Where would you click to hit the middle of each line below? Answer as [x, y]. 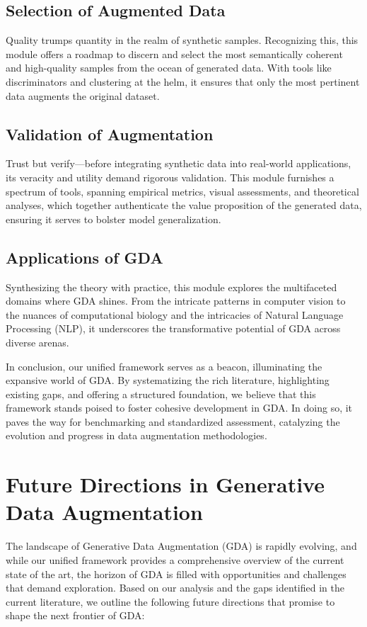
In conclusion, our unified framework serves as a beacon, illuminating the [164, 366]
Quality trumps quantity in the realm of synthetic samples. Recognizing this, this [182, 40]
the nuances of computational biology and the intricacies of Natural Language [175, 314]
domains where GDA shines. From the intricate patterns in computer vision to [176, 301]
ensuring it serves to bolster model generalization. [113, 219]
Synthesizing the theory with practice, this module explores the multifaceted [171, 287]
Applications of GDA [85, 257]
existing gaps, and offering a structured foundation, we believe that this [161, 394]
